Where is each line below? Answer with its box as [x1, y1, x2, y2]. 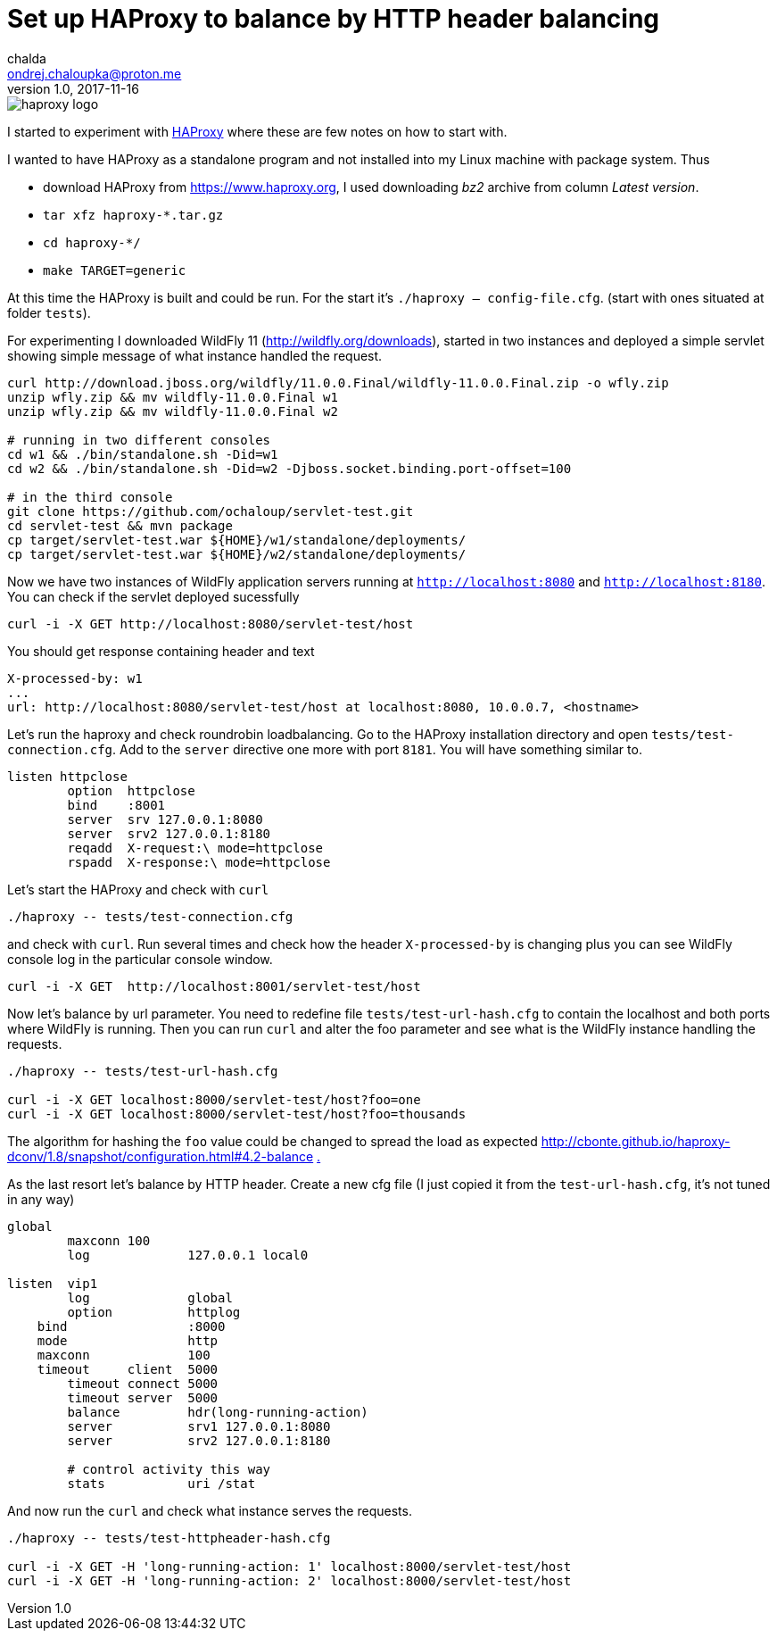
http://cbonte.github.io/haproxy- [541, 1133, 731, 1149]
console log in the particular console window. [7, 951, 273, 967]
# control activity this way [67, 1461, 271, 1476]
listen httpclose [7, 769, 128, 784]
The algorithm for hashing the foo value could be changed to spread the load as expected [7, 1133, 538, 1149]
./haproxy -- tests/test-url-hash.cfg [7, 1063, 278, 1078]
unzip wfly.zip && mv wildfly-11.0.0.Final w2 [7, 403, 338, 419]
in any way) [7, 1191, 75, 1207]
